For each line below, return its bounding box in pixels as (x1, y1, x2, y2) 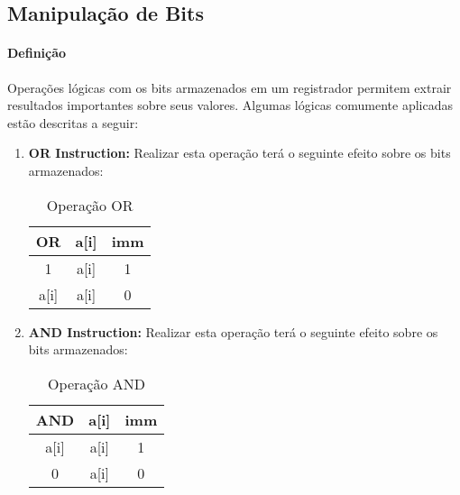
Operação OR (46, 194, 133, 215)
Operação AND (48, 372, 145, 394)
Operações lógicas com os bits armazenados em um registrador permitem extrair (7, 78, 452, 96)
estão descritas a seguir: (7, 113, 139, 132)
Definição (7, 43, 67, 62)
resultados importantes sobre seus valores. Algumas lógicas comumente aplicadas (7, 96, 453, 115)
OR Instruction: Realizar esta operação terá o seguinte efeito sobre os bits (28, 143, 451, 162)
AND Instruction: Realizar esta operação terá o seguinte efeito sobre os (28, 322, 438, 341)
